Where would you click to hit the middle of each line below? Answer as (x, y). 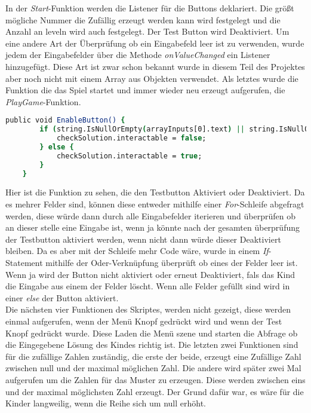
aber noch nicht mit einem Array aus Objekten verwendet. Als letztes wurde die (152, 78)
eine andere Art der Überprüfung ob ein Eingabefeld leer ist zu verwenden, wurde (155, 43)
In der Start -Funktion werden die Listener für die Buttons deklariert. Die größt (150, 8)
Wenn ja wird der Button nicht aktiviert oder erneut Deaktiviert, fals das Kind (150, 274)
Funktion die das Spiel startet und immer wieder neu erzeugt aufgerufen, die (145, 90)
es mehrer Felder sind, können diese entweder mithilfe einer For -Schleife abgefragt (155, 204)
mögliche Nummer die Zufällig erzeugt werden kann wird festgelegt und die (143, 19)
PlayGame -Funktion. (43, 101)
